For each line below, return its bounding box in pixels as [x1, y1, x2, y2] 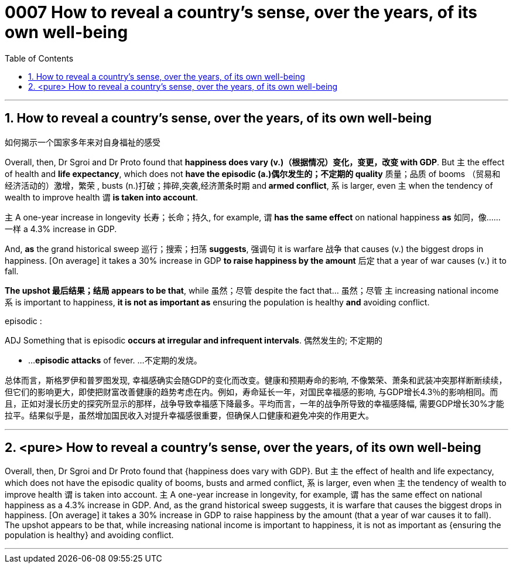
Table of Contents [5, 53, 74, 63]
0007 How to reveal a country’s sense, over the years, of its [5, 2, 477, 22]
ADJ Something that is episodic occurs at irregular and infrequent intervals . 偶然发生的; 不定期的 [5, 335, 383, 345]
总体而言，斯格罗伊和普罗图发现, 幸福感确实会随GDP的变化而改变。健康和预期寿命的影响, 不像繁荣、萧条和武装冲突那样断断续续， [5, 375, 507, 385]
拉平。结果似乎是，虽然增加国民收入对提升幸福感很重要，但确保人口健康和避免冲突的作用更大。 [5, 410, 374, 420]
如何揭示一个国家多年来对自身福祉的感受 [5, 137, 160, 147]
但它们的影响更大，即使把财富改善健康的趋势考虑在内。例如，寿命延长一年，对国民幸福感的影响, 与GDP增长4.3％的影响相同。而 [5, 386, 498, 397]
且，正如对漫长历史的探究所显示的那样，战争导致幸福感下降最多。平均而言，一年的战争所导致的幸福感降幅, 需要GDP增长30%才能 [5, 398, 504, 409]
